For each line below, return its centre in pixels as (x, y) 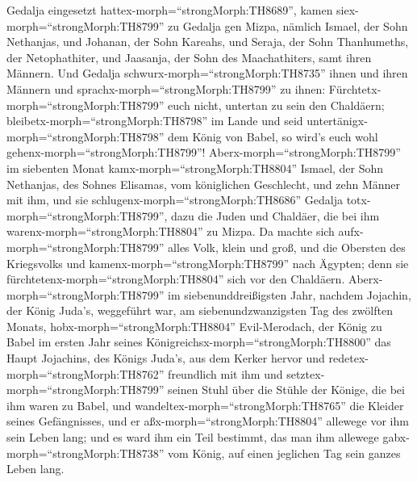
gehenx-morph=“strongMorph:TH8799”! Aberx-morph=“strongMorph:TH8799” (204, 152)
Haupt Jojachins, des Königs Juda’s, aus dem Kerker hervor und (166, 358)
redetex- (348, 358)
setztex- (306, 373)
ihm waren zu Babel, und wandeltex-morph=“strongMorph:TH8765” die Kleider (205, 405)
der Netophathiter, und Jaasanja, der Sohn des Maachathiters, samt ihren (189, 57)
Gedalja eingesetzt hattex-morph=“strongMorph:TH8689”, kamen (170, 10)
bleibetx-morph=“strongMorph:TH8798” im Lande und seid (155, 121)
